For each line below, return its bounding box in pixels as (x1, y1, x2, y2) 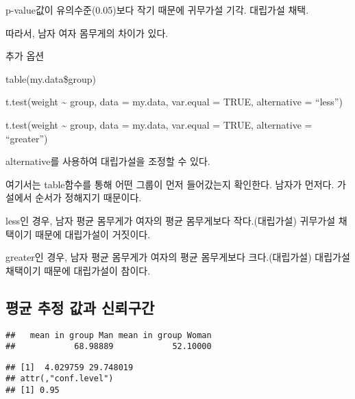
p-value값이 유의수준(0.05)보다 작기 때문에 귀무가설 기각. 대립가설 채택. (5, 3, 309, 16)
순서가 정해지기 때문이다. (35, 190, 142, 205)
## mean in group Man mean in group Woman (5, 330, 212, 340)
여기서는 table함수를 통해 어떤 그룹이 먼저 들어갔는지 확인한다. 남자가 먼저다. (5, 177, 334, 191)
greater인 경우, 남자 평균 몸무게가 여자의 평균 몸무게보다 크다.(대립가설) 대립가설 (5, 250, 350, 264)
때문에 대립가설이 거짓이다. (35, 227, 151, 241)
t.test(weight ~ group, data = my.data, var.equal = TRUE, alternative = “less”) (5, 94, 343, 109)
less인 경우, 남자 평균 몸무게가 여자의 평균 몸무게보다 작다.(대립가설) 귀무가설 (5, 213, 336, 227)
